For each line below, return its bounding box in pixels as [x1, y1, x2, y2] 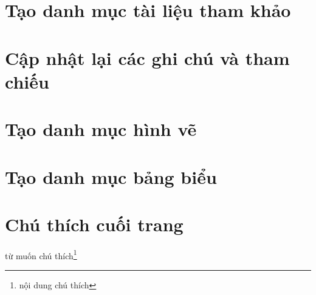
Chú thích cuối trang [5, 211, 184, 236]
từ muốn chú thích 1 [5, 247, 77, 262]
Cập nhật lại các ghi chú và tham [5, 45, 290, 70]
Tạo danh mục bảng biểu [5, 164, 217, 189]
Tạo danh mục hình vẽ [5, 117, 197, 141]
